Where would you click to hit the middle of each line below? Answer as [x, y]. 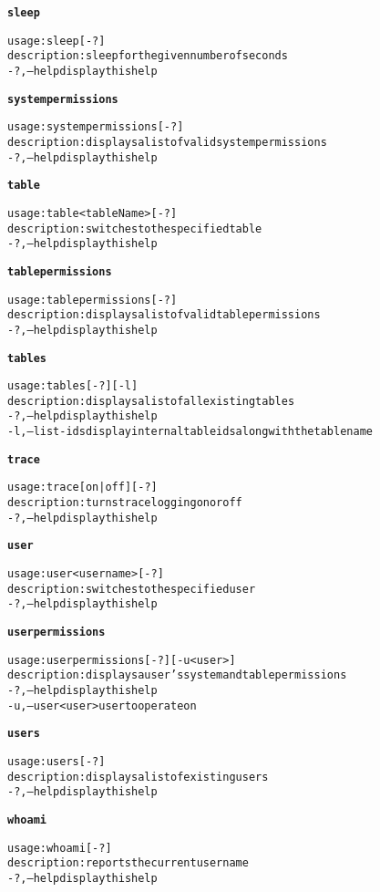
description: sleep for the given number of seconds [148, 56]
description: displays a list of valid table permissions [164, 315]
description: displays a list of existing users [138, 777]
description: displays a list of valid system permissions [167, 142]
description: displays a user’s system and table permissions [177, 675]
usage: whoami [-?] [60, 848]
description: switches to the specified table [135, 228]
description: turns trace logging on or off [125, 503]
